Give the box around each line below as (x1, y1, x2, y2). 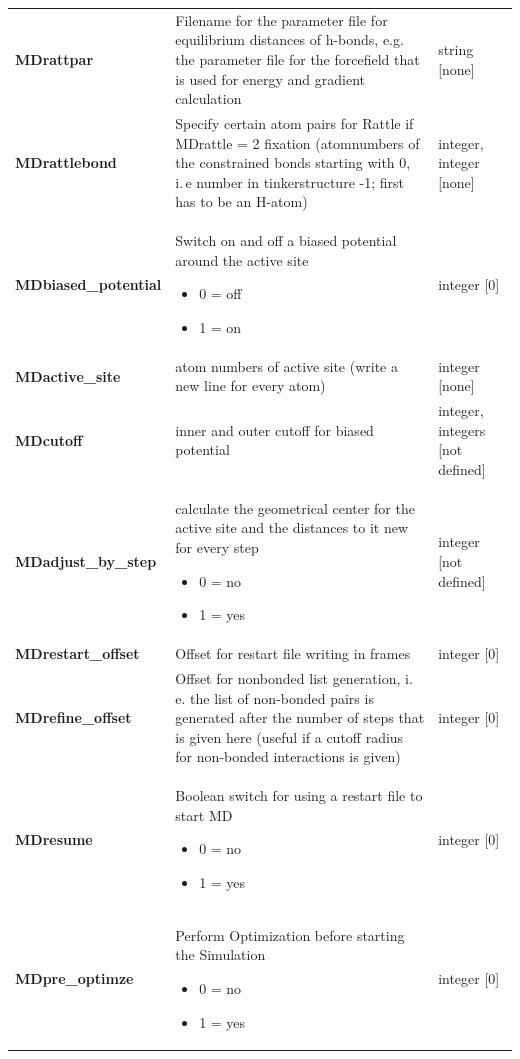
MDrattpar (15, 48, 94, 69)
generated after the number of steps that (175, 707, 425, 728)
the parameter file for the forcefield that (175, 48, 420, 69)
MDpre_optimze (15, 968, 134, 989)
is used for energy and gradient (175, 68, 365, 89)
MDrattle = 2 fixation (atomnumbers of (175, 132, 420, 153)
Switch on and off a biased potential (175, 230, 397, 251)
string (438, 39, 474, 60)
